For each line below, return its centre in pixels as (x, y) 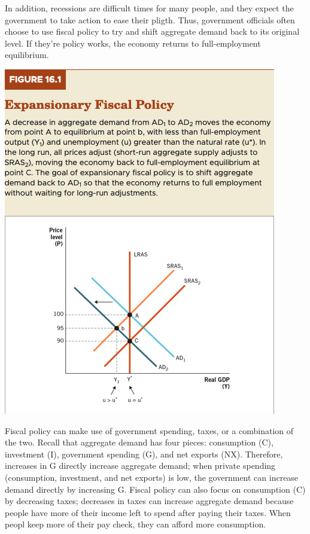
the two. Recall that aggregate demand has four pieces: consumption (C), (139, 442)
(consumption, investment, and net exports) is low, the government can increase (152, 477)
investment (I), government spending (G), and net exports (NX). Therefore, (144, 454)
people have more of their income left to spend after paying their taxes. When (148, 512)
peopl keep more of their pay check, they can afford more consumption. (136, 524)
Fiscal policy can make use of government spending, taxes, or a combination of (149, 430)
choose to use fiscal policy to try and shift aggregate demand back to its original (152, 31)
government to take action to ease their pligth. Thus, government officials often (150, 19)
